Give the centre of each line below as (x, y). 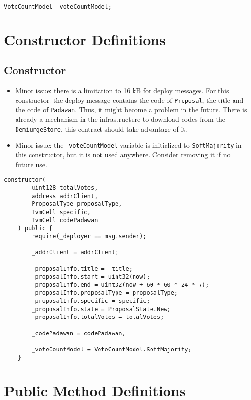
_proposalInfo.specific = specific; (91, 301)
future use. (31, 164)
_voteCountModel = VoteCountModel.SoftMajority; (112, 350)
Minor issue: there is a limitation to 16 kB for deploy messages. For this (122, 91)
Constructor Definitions (85, 39)
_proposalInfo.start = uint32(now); (91, 277)
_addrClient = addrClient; (75, 253)
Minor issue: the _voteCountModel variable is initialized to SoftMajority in (128, 145)
